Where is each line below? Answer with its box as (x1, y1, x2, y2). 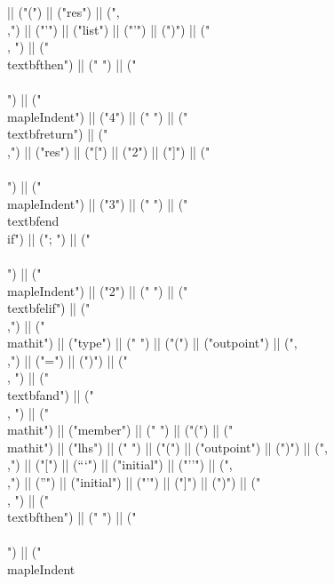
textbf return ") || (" (7, 124, 108, 143)
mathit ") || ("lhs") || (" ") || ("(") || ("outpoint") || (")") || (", (7, 437, 328, 456)
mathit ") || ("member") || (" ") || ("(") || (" (7, 420, 234, 439)
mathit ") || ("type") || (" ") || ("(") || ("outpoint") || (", (7, 333, 298, 352)
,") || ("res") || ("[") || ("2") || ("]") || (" (7, 141, 211, 160)
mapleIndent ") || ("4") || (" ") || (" (7, 107, 188, 125)
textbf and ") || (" (7, 386, 94, 404)
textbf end (7, 212, 60, 230)
